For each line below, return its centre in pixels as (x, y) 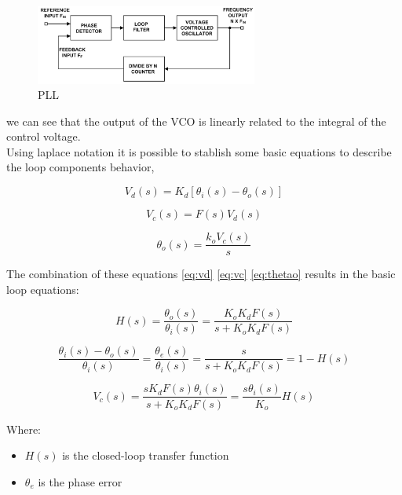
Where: (24, 429)
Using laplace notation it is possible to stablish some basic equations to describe (199, 151)
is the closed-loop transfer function (146, 455)
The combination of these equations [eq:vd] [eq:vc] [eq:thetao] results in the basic (201, 274)
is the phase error (80, 481)
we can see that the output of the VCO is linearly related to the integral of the (196, 121)
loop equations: (43, 289)
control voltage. (44, 136)
